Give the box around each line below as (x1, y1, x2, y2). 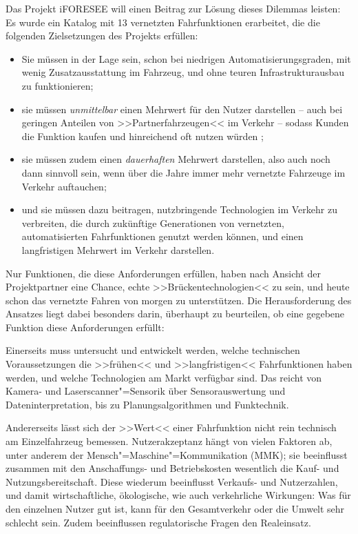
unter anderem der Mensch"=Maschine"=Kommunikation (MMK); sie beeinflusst (6, 447, 348, 462)
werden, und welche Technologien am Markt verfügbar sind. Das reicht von (6, 370, 322, 384)
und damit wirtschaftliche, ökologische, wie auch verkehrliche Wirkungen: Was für (6, 488, 351, 502)
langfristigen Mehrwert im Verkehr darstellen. (21, 242, 215, 257)
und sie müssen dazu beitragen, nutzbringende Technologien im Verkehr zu (21, 202, 337, 217)
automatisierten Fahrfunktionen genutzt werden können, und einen (21, 229, 304, 244)
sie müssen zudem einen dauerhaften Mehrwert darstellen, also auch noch (21, 152, 330, 166)
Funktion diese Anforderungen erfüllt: (6, 319, 165, 334)
